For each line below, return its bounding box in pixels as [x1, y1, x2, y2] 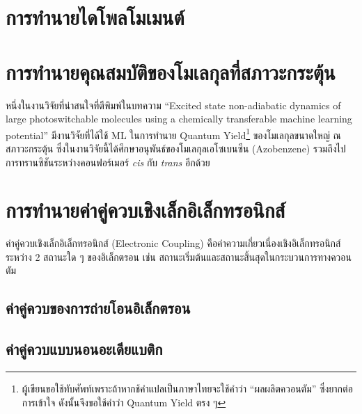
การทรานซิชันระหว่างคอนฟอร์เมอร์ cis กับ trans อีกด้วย [6, 154, 210, 169]
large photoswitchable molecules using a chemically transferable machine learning [6, 111, 352, 126]
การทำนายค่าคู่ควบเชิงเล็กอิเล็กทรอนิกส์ [6, 196, 285, 224]
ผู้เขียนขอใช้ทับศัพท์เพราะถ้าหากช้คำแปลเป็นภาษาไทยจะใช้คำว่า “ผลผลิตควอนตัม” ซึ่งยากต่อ [22, 381, 353, 396]
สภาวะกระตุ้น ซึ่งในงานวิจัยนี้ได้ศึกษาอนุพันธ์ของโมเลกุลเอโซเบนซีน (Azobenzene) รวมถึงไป [6, 141, 346, 155]
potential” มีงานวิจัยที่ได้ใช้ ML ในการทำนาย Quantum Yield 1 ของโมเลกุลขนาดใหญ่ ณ [6, 125, 341, 142]
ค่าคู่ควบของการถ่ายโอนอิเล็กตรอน [6, 297, 191, 319]
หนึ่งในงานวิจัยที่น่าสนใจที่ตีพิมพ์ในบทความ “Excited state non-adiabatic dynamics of [6, 97, 341, 112]
